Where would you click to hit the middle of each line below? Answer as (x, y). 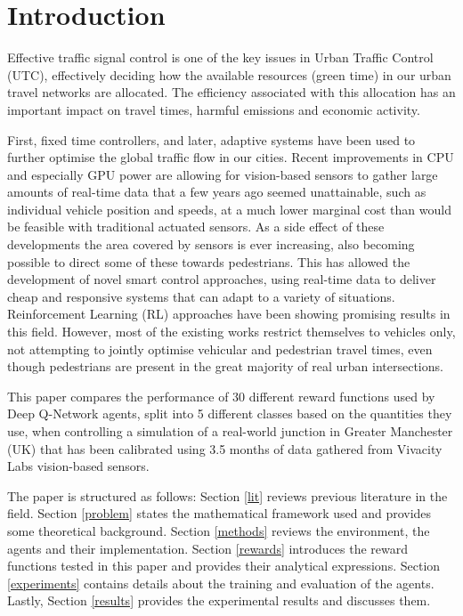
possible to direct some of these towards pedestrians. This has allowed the (209, 261)
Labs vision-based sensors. (78, 466)
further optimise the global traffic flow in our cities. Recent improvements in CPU (231, 157)
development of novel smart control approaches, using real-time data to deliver (222, 279)
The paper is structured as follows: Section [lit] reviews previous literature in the (227, 495)
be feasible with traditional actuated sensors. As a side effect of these (196, 227)
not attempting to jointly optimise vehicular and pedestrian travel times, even (220, 349)
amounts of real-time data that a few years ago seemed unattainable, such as (217, 192)
